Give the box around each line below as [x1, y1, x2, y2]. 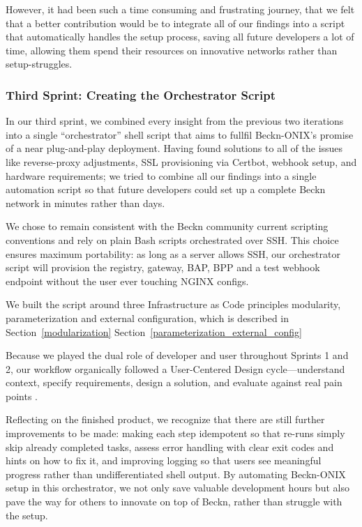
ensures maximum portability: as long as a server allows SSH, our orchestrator [6, 246, 340, 261]
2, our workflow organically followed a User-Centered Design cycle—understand [6, 361, 345, 376]
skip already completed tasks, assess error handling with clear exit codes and [6, 439, 334, 454]
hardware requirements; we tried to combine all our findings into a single [6, 168, 317, 183]
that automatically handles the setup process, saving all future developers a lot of [6, 29, 354, 44]
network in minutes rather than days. [6, 195, 165, 210]
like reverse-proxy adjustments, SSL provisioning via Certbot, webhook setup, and [6, 154, 357, 169]
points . [6, 388, 38, 403]
